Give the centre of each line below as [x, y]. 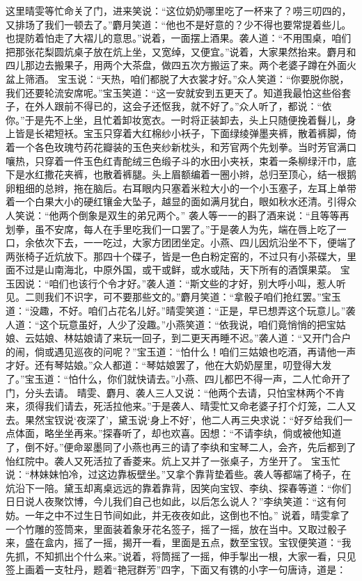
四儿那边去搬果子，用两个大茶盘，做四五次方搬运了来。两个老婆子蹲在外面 [176, 65]
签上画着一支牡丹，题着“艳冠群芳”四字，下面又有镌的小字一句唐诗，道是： [176, 570]
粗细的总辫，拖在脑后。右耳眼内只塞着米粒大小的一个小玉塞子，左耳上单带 [186, 188]
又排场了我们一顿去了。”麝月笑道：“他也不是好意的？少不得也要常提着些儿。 [179, 24]
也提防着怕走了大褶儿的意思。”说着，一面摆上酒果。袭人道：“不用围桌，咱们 [179, 38]
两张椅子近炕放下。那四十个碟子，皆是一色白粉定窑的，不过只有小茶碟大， [176, 256]
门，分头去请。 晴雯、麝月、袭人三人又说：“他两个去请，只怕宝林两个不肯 [175, 392]
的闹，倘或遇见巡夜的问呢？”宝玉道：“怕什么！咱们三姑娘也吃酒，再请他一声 [181, 351]
